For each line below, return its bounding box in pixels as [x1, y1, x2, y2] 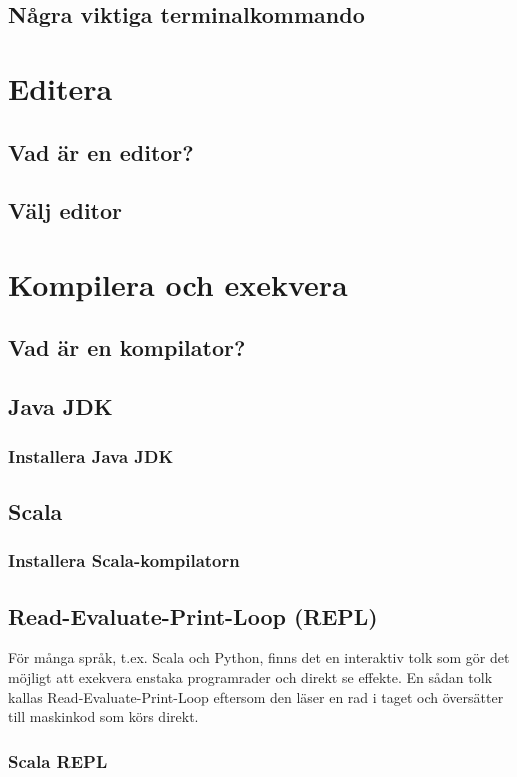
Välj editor [8, 195, 123, 226]
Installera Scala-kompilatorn [8, 548, 240, 573]
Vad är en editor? [8, 136, 194, 167]
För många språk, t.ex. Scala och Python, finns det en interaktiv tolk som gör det [8, 647, 510, 668]
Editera [8, 67, 113, 108]
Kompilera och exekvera [8, 263, 348, 304]
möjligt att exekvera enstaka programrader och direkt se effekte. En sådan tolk [8, 666, 493, 687]
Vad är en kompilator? [8, 332, 246, 363]
